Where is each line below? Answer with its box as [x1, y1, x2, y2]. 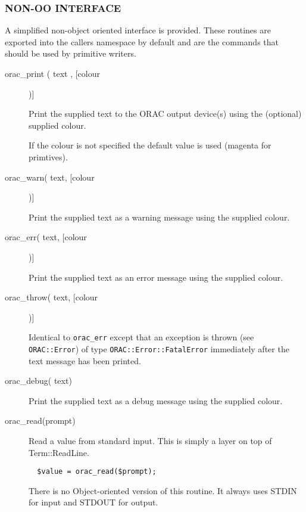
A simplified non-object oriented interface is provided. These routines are [5, 24, 271, 36]
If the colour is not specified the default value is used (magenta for [29, 139, 271, 151]
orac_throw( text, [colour [5, 291, 98, 303]
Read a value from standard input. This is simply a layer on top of [29, 435, 272, 446]
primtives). [29, 150, 68, 163]
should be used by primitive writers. [5, 47, 136, 60]
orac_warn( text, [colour [5, 170, 95, 183]
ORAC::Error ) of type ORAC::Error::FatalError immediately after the [29, 342, 289, 355]
